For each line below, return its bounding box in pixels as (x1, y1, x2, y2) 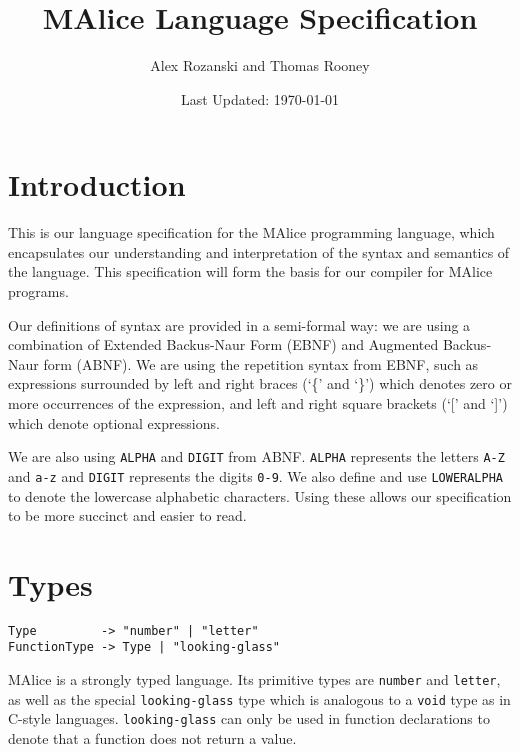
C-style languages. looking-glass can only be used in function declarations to (8, 708, 490, 729)
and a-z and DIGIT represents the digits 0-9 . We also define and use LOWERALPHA (8, 465, 503, 486)
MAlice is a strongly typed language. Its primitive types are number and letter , (8, 669, 501, 690)
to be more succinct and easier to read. (8, 505, 247, 526)
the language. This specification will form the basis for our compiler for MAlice (8, 261, 493, 282)
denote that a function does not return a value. (8, 728, 297, 749)
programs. (8, 281, 69, 302)
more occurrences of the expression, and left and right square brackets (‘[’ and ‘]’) (8, 393, 508, 413)
